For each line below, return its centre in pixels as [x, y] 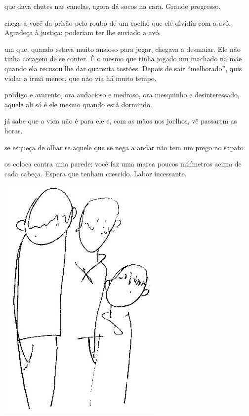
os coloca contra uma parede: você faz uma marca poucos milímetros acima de [123, 164]
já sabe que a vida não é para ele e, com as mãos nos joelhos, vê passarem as [121, 121]
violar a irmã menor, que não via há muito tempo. [81, 78]
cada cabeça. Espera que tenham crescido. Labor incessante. [96, 173]
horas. [14, 130]
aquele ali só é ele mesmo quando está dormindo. [78, 104]
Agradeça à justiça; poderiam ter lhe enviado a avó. [83, 32]
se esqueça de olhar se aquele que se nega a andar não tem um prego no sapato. [125, 147]
